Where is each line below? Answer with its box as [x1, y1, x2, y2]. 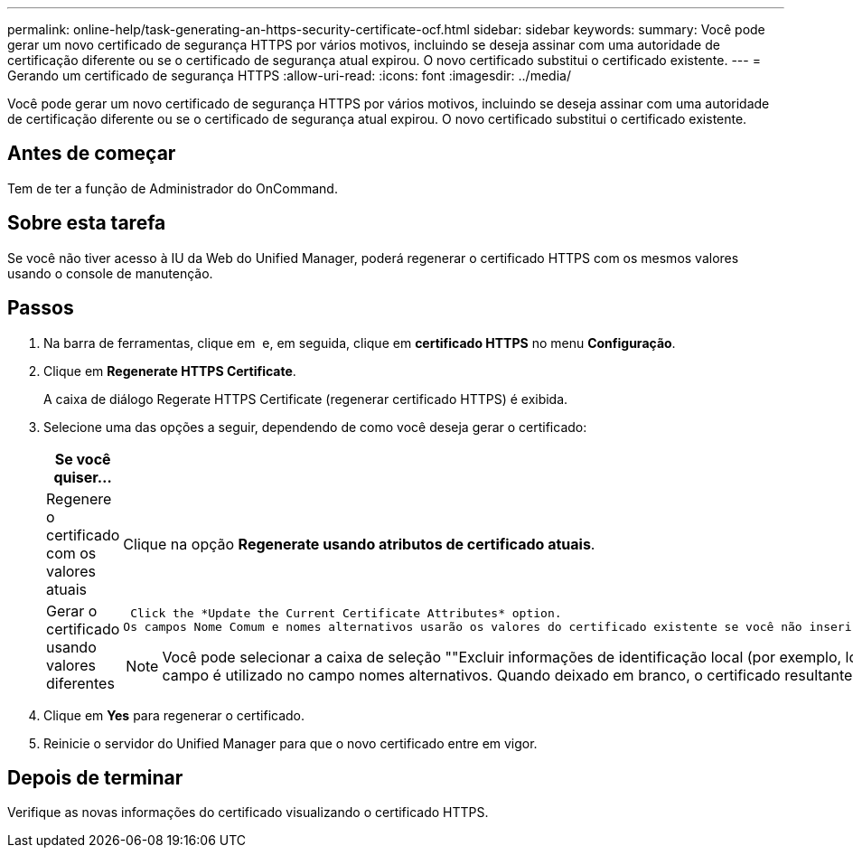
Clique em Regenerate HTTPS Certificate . [43, 362, 296, 379]
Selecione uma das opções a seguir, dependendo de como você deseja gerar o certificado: [43, 418, 587, 435]
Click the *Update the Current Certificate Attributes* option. [130, 606, 562, 621]
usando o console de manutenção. [7, 265, 213, 281]
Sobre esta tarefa [7, 211, 166, 235]
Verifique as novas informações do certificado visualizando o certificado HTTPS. [7, 804, 489, 821]
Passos [7, 296, 74, 320]
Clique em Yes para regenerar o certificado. [43, 707, 305, 723]
